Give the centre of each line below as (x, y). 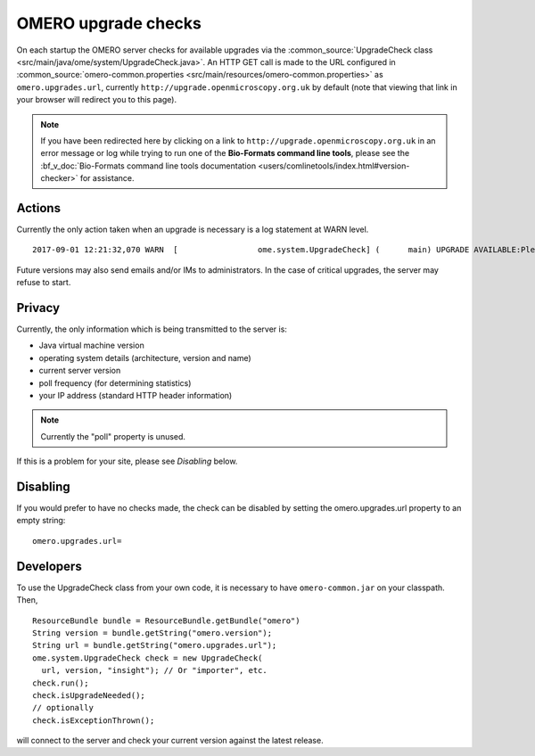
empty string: (41, 521)
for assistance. (107, 178)
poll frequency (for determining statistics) (115, 382)
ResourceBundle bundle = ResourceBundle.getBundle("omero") (166, 620)
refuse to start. (44, 283)
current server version (80, 371)
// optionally (63, 708)
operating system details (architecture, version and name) (145, 357)
